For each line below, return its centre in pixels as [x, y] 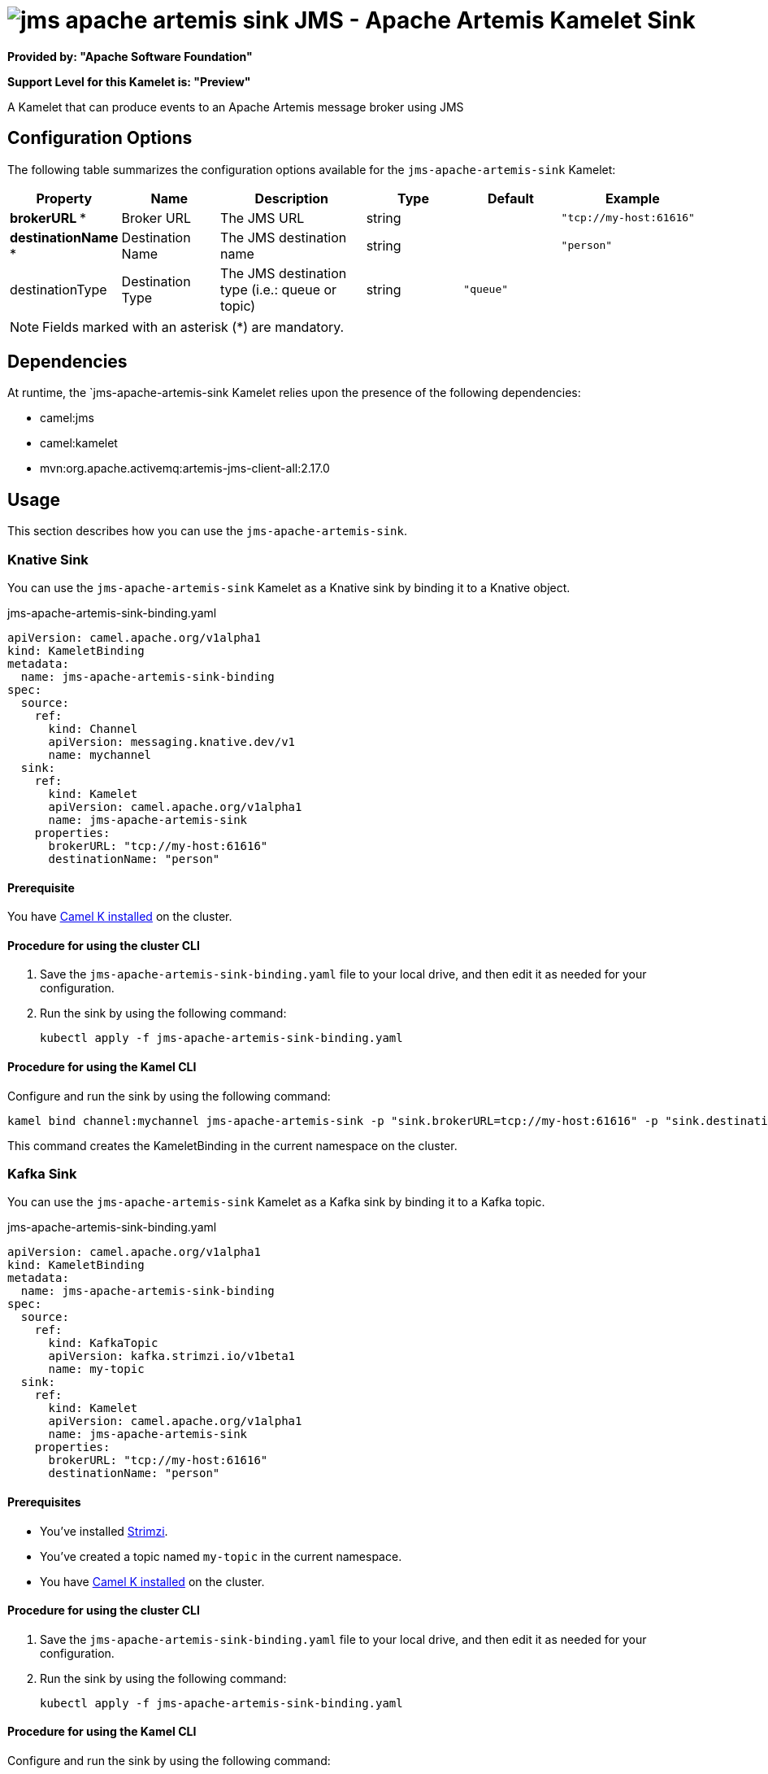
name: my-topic [96, 1369]
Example [632, 198]
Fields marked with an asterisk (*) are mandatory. [193, 327]
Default [511, 198]
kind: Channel [93, 729]
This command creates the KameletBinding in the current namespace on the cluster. [232, 1145]
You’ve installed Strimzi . [104, 1531]
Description [292, 198]
